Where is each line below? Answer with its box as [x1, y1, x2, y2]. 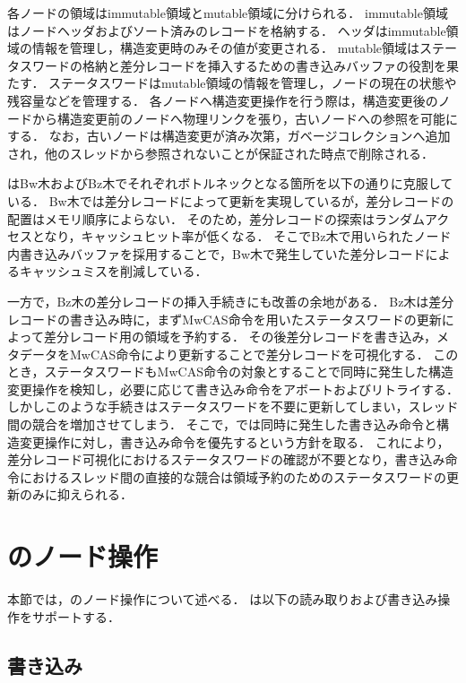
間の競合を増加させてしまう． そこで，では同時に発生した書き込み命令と [7, 415, 436, 434]
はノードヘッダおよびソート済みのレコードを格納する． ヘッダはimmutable [7, 21, 446, 39]
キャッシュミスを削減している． [19, 262, 208, 281]
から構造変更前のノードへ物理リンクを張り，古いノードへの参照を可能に [31, 108, 459, 127]
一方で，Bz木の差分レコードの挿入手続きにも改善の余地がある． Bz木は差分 [7, 291, 454, 310]
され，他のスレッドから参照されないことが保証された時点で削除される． [7, 143, 434, 162]
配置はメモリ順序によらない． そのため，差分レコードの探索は [7, 209, 375, 228]
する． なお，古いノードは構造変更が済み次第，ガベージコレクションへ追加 [7, 126, 451, 145]
